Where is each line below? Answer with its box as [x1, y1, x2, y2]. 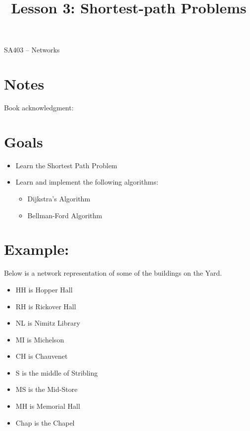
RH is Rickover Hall [15, 301, 76, 311]
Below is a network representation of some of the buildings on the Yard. [4, 268, 222, 278]
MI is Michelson [15, 334, 64, 344]
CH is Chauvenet [15, 351, 68, 361]
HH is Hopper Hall [15, 284, 73, 294]
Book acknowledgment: [4, 102, 74, 113]
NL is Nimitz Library [15, 318, 80, 328]
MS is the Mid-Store [15, 384, 78, 394]
